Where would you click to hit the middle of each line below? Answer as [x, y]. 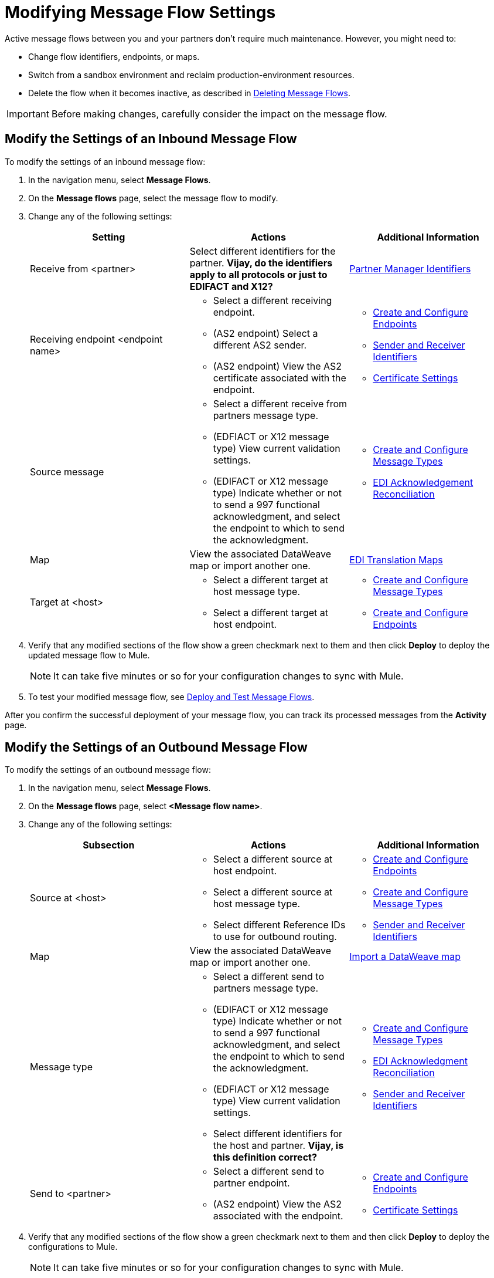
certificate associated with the [280, 378]
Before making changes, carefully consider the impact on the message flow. [219, 114]
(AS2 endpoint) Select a [265, 333]
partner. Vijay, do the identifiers [261, 263]
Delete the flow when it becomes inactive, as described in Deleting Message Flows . [189, 93]
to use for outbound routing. [275, 937]
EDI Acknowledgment [420, 1061]
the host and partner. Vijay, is [278, 1146]
